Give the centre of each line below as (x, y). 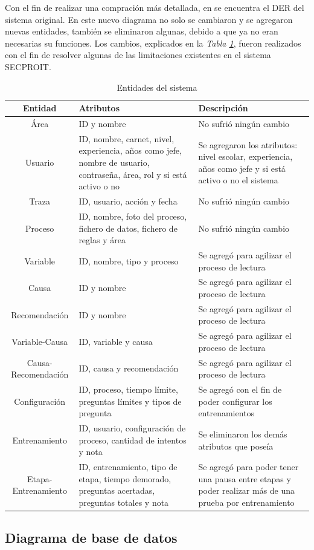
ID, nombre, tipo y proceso (129, 260)
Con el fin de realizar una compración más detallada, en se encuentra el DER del (155, 7)
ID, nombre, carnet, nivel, (127, 138)
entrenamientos (226, 413)
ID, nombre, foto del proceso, (133, 216)
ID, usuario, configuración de (132, 428)
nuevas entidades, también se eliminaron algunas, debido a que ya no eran (142, 31)
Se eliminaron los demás (243, 434)
